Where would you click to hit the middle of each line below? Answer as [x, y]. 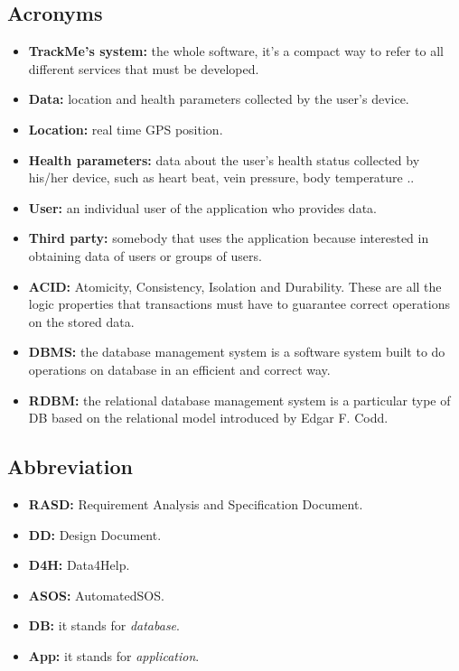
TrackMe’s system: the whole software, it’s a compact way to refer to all [236, 51]
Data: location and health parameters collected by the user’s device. [219, 99]
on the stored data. [81, 321]
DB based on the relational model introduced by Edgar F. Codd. [208, 418]
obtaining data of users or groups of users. [145, 255]
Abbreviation [70, 466]
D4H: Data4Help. [79, 565]
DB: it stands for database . [104, 625]
